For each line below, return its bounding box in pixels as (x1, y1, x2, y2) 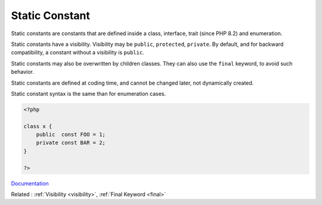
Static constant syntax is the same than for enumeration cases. (11, 90, 166, 97)
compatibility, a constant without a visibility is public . (11, 49, 144, 56)
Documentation (11, 179, 49, 187)
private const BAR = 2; (36, 139, 106, 146)
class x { (23, 123, 52, 129)
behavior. (11, 69, 34, 76)
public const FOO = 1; (36, 131, 106, 138)
